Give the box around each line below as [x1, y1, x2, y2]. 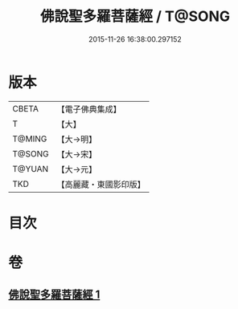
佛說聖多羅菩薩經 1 [8, 288, 101, 302]
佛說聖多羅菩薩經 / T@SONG [39, 7, 231, 26]
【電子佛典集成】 [56, 104, 122, 115]
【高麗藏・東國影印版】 [56, 178, 146, 189]
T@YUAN [12, 163, 49, 174]
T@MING [12, 133, 47, 144]
